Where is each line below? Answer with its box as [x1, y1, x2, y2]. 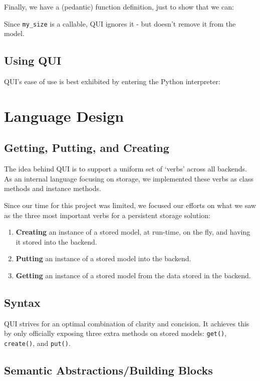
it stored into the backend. [16, 236, 97, 247]
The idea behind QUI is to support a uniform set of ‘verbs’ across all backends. [4, 163, 247, 174]
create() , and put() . [4, 338, 71, 348]
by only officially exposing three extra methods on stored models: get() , [4, 328, 227, 338]
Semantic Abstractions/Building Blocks [4, 362, 213, 378]
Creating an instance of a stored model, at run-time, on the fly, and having [16, 227, 250, 237]
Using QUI [4, 53, 62, 68]
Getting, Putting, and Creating [4, 140, 169, 155]
